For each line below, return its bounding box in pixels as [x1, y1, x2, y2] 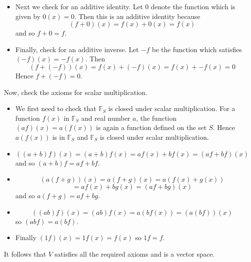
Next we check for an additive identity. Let [15, 1, 143, 11]
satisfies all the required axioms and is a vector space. [54, 248, 215, 259]
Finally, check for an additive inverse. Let [15, 44, 139, 54]
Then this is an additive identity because [78, 11, 200, 21]
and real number [81, 112, 130, 123]
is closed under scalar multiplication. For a [108, 103, 235, 113]
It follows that [4, 248, 46, 259]
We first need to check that [15, 103, 96, 113]
